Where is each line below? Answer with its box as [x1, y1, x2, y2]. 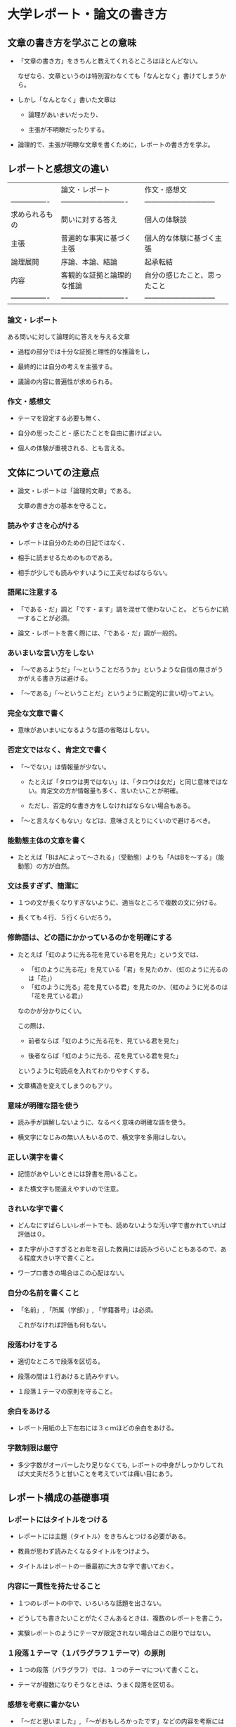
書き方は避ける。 [41, 674, 92, 683]
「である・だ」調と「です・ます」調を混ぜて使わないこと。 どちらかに [17, 605, 223, 613]
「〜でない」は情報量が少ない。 [17, 762, 110, 771]
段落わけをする [7, 1339, 58, 1349]
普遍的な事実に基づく [60, 233, 132, 243]
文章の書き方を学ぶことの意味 [7, 37, 137, 49]
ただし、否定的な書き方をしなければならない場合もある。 [27, 801, 195, 810]
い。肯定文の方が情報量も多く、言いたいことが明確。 [27, 786, 183, 795]
